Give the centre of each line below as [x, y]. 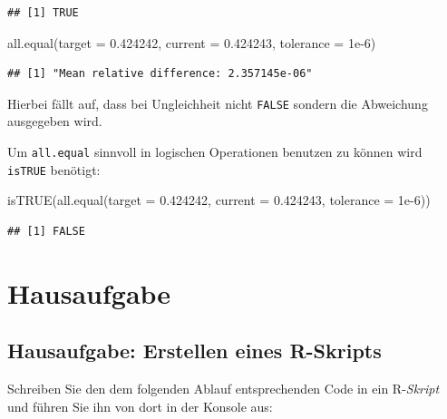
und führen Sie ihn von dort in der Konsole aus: [140, 406]
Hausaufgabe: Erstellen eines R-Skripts [194, 351]
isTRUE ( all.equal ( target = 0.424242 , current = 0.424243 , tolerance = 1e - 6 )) [219, 200]
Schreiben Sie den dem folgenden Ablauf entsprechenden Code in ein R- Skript [223, 389]
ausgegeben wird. [55, 121]
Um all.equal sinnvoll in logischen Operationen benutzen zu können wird [215, 152]
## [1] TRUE [43, 13]
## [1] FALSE [46, 231]
